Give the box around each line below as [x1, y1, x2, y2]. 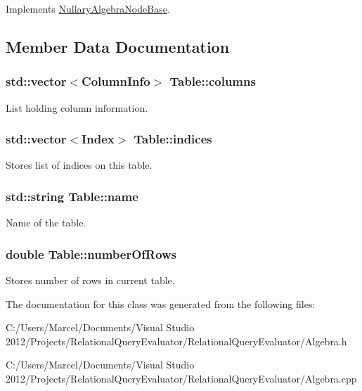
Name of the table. [6, 215, 86, 230]
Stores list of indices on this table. [6, 158, 153, 172]
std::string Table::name [6, 187, 138, 205]
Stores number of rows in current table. [6, 273, 175, 288]
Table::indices [134, 130, 212, 148]
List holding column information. [6, 100, 148, 115]
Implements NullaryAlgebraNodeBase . [6, 1, 170, 15]
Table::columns [169, 72, 256, 90]
